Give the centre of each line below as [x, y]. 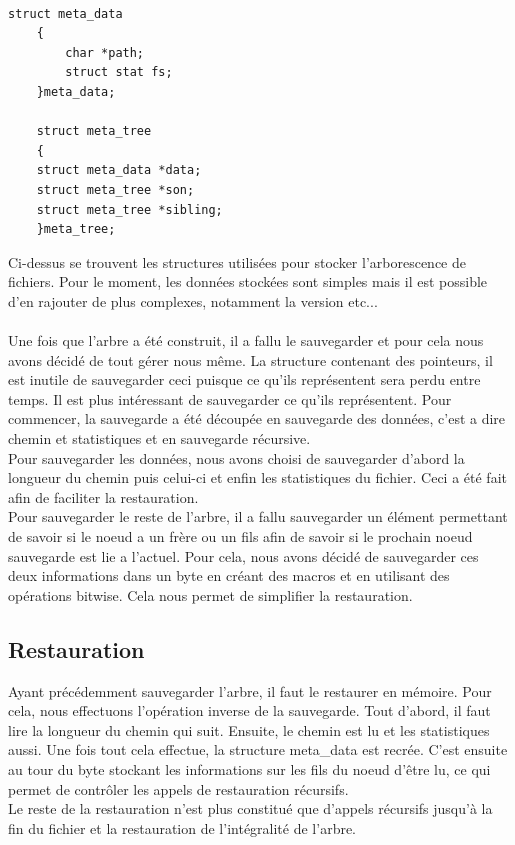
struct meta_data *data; [119, 170]
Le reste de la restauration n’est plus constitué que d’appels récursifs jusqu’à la [250, 808]
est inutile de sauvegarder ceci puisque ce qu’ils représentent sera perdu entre [244, 379]
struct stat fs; [119, 72]
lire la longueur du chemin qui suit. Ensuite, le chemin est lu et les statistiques [249, 729]
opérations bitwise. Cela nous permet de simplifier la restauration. [210, 594]
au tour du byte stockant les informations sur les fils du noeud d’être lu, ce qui [249, 768]
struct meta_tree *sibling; [129, 209]
